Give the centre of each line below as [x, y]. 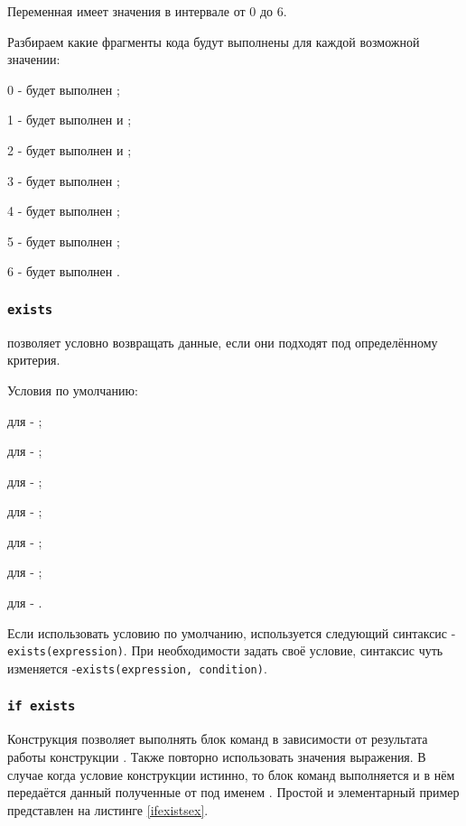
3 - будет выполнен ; [64, 180]
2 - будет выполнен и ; [70, 149]
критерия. [34, 360]
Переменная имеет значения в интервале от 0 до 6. [147, 11]
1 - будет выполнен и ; [70, 120]
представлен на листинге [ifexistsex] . [108, 809]
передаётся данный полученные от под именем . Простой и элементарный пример [233, 792]
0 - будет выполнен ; [64, 89]
